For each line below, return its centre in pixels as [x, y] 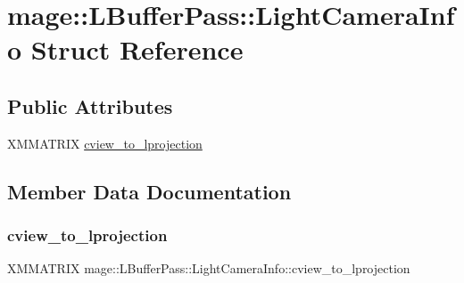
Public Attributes [90, 105]
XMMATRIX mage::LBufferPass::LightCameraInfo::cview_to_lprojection [209, 268]
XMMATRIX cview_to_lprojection [105, 143]
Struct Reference [137, 49]
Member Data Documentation [149, 191]
